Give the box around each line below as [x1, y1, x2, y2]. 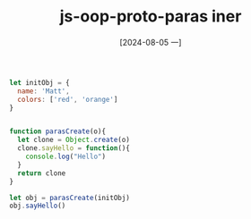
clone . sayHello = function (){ [17, 144, 130, 153]
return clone [17, 168, 66, 178]
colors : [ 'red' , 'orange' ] [17, 95, 118, 104]
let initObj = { [9, 78, 70, 87]
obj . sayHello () [9, 201, 66, 211]
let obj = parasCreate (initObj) [9, 193, 130, 202]
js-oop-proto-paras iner [59, 6, 242, 27]
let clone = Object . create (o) [17, 136, 130, 145]
